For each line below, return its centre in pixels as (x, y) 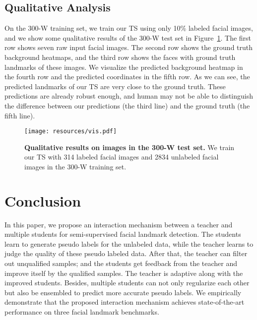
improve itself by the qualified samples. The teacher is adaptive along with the (124, 273)
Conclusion (43, 200)
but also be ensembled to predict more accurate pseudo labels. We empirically (123, 292)
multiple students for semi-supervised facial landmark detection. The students (123, 234)
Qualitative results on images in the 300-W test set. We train (129, 147)
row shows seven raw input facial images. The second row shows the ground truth (129, 47)
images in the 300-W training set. (75, 166)
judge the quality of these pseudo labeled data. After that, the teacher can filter (126, 253)
